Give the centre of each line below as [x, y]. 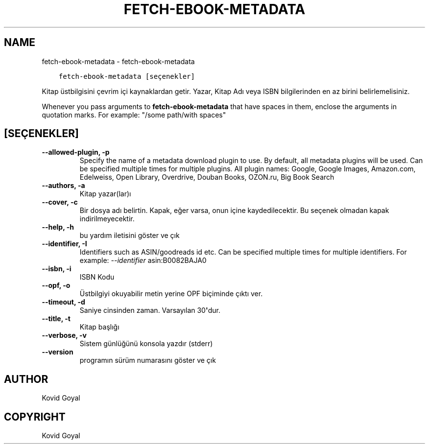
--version [58, 352]
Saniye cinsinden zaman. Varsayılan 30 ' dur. [150, 310]
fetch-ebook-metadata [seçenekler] [127, 76]
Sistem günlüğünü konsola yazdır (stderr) [146, 344]
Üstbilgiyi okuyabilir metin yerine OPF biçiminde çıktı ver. [171, 294]
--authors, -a [63, 186]
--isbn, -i [57, 269]
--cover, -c [60, 202]
